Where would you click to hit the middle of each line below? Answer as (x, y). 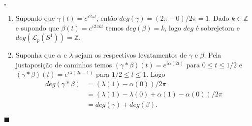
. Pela (213, 55)
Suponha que (35, 55)
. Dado (219, 18)
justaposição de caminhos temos (64, 64)
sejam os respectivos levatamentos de (131, 55)
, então (107, 18)
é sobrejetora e (218, 27)
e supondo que (37, 27)
